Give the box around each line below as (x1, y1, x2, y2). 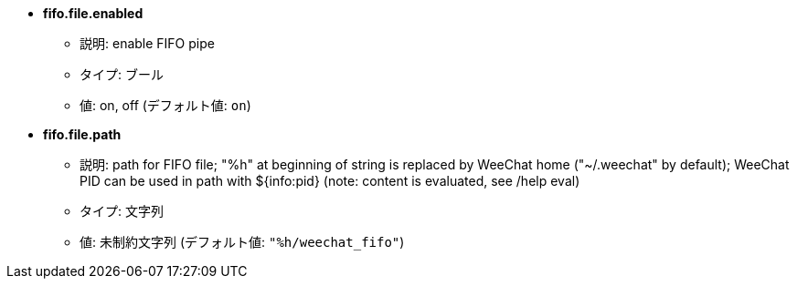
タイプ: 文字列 (80, 203, 164, 219)
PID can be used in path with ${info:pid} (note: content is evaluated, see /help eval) (80, 173, 580, 189)
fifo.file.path (43, 127, 122, 142)
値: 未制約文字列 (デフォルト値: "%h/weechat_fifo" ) (80, 234, 405, 250)
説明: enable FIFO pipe (80, 36, 215, 51)
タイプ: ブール (80, 66, 164, 82)
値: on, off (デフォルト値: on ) (80, 97, 251, 113)
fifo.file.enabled (43, 5, 143, 21)
